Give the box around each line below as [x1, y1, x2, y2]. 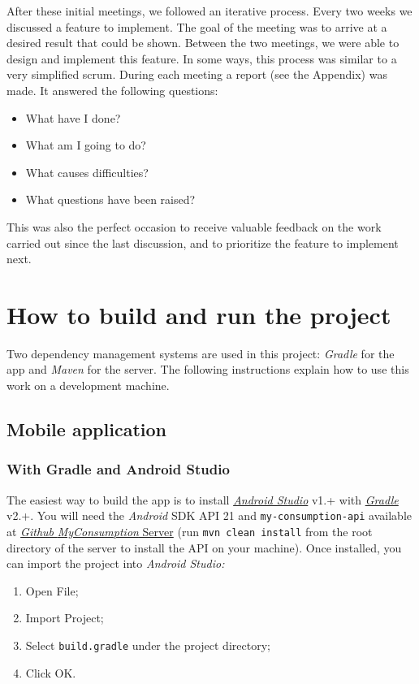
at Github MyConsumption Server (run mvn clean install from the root [6, 522, 373, 539]
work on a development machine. [6, 377, 170, 394]
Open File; [25, 582, 79, 599]
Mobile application [6, 417, 166, 442]
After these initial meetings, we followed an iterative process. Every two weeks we [6, 2, 413, 19]
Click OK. [25, 664, 76, 681]
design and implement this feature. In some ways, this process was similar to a [6, 50, 397, 67]
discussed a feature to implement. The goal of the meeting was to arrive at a [6, 18, 387, 35]
